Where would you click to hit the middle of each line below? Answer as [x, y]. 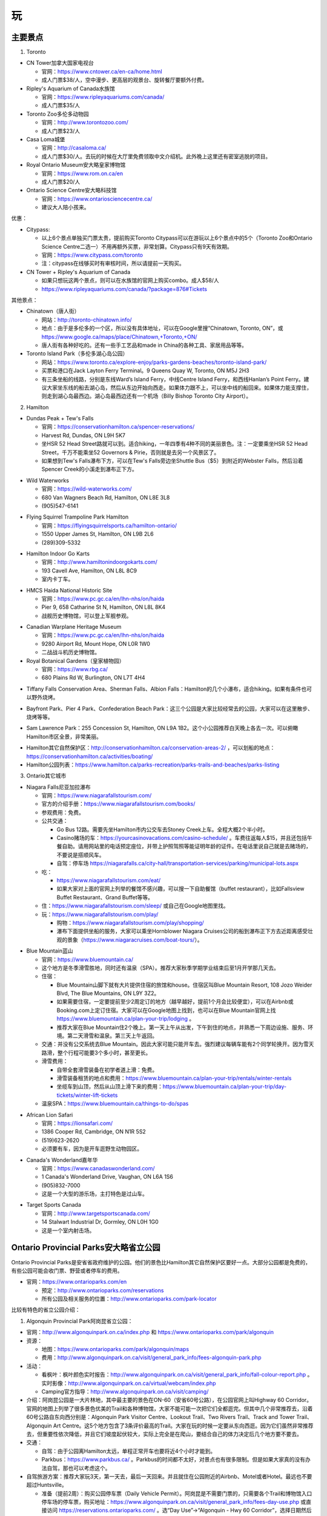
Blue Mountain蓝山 [50, 951]
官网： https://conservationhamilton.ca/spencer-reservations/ [118, 427]
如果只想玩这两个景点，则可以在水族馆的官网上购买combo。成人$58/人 [130, 280]
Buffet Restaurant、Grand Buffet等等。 [105, 897]
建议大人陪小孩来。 [65, 207]
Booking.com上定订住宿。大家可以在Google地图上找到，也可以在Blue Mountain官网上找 [166, 1010]
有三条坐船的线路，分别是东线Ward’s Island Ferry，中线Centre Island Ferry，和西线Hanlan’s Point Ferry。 [173, 379]
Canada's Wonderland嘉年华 [62, 1160]
